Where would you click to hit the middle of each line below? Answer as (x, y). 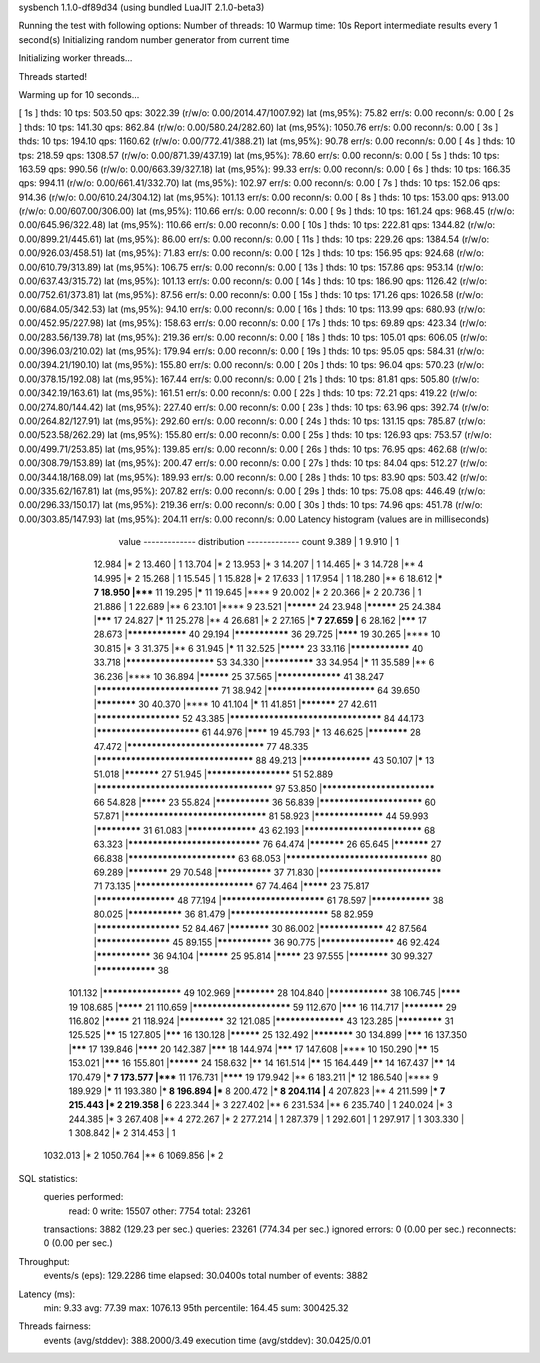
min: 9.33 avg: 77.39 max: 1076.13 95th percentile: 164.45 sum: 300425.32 (196, 1307)
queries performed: (83, 1197)
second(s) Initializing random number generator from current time (154, 39)
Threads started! (53, 76)
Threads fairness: (55, 1326)
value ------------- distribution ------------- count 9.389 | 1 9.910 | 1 (259, 542)
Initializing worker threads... (75, 58)
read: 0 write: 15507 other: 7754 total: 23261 (159, 1211)
